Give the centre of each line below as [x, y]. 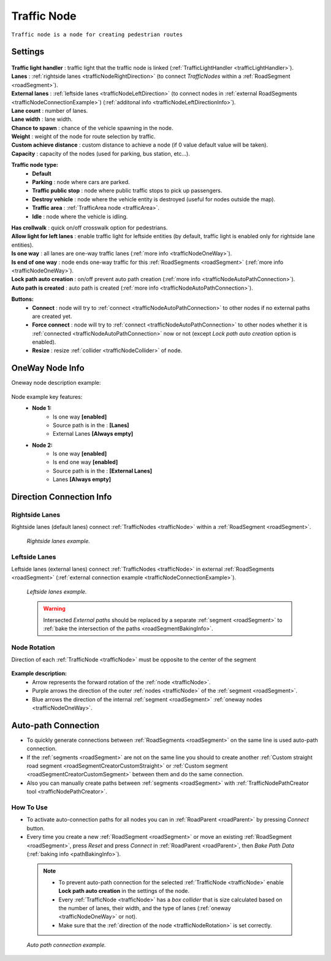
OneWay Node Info [48, 368]
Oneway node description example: [56, 383]
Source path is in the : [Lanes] [91, 425]
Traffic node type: [35, 165]
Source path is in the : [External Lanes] [103, 471]
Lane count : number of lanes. [50, 110]
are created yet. [52, 316]
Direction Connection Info [62, 497]
